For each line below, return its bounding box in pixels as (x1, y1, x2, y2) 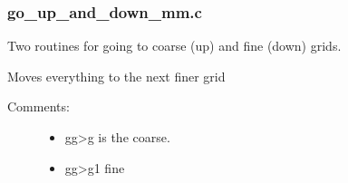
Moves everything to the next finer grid (7, 66, 226, 85)
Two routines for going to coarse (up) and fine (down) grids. (7, 36, 342, 55)
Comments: (7, 97, 70, 116)
